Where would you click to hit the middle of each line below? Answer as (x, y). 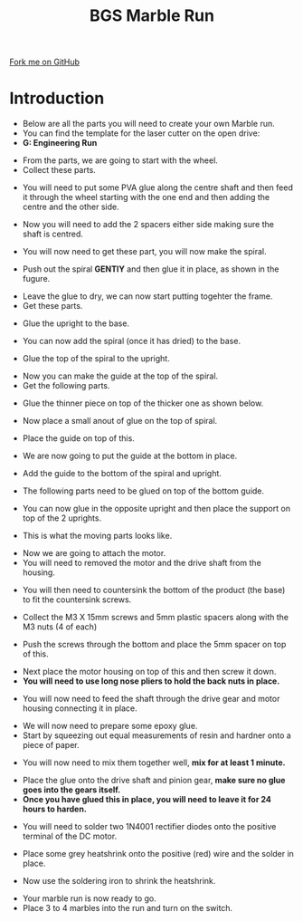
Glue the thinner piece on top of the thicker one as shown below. (143, 403)
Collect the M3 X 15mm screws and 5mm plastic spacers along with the (156, 618)
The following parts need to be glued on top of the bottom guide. (143, 491)
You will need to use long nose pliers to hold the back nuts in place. (151, 681)
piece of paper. (51, 745)
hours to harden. (55, 809)
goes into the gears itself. (71, 790)
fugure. (36, 279)
